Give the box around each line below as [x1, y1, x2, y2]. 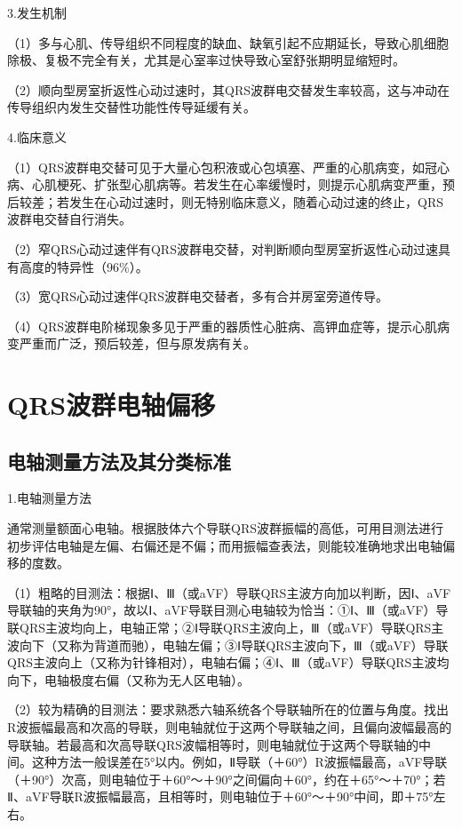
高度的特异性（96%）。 [19, 257, 148, 275]
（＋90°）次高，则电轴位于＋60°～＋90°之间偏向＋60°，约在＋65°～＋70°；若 [7, 769, 446, 788]
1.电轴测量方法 [7, 489, 92, 507]
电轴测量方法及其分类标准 [7, 447, 231, 474]
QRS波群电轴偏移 [7, 386, 216, 423]
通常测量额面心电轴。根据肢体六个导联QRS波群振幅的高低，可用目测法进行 [7, 519, 443, 537]
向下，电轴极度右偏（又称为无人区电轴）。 [7, 670, 250, 689]
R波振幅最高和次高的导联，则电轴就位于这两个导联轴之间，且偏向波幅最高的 [7, 718, 452, 736]
